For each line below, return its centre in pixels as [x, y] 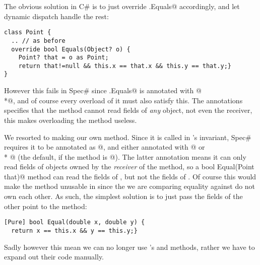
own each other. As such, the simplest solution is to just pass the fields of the [123, 196]
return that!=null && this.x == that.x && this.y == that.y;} [125, 66]
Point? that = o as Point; [63, 58]
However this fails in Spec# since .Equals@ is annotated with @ [103, 90]
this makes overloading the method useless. [71, 120]
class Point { [28, 32]
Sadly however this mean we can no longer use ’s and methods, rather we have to [129, 247]
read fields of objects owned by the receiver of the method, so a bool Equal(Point [129, 167]
